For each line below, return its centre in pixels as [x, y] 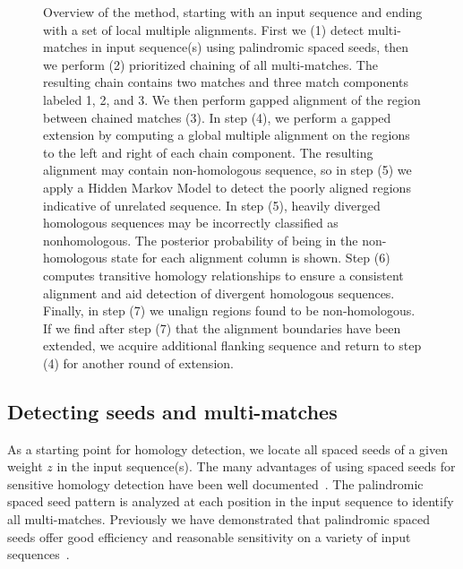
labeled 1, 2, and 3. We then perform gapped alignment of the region [232, 99]
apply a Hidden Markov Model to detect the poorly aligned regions [227, 187]
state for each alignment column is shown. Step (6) [251, 258]
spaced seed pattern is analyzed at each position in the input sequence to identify [231, 501]
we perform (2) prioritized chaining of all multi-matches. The [210, 64]
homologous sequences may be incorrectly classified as [191, 223]
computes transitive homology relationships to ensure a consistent [223, 275]
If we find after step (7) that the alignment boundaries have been [222, 328]
